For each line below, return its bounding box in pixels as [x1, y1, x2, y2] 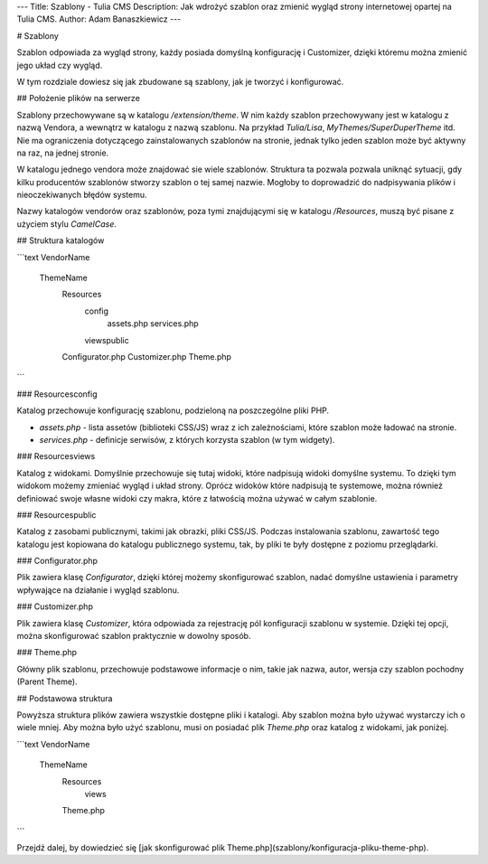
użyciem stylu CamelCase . [16, 218, 117, 230]
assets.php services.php [107, 318, 199, 329]
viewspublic [84, 334, 130, 345]
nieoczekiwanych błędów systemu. [16, 190, 148, 201]
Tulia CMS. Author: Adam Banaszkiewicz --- [16, 14, 182, 24]
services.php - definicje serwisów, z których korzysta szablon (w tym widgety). [39, 434, 335, 445]
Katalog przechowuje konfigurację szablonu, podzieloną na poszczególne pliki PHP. [16, 405, 330, 416]
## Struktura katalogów [16, 235, 105, 246]
